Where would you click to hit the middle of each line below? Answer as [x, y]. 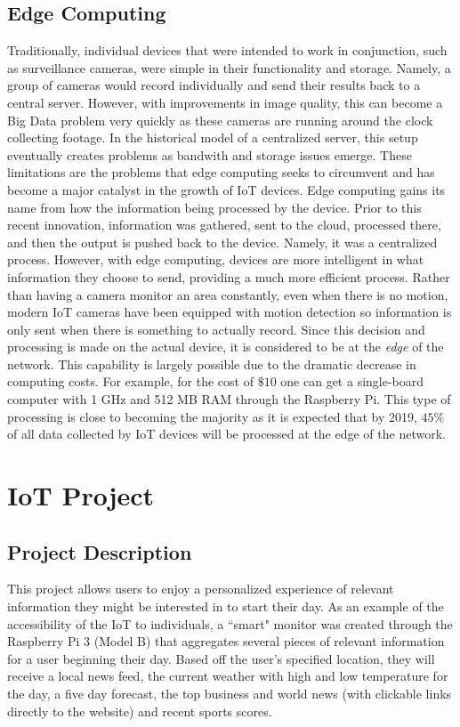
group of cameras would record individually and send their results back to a [214, 85]
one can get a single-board [352, 381]
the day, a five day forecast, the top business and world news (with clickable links [230, 693]
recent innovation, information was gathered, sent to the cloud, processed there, [224, 225]
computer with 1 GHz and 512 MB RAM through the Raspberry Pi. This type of [229, 399]
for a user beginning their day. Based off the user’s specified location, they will [221, 658]
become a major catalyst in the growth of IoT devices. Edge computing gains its [226, 189]
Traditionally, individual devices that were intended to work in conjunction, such [227, 50]
